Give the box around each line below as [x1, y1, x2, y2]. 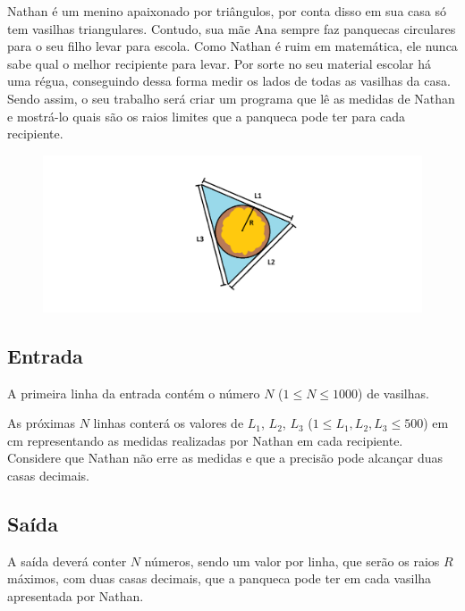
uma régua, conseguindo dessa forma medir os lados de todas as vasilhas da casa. [7, 71, 451, 90]
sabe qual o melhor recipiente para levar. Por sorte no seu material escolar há [7, 54, 432, 72]
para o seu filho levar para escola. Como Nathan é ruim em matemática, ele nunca [7, 37, 458, 55]
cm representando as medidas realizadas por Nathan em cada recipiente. [7, 431, 403, 449]
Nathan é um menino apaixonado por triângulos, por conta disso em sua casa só [7, 2, 446, 20]
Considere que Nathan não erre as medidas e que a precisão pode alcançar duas [7, 448, 444, 467]
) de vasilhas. [358, 383, 429, 402]
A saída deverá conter [7, 551, 127, 570]
